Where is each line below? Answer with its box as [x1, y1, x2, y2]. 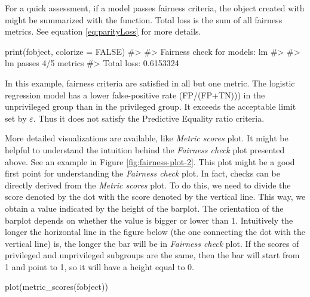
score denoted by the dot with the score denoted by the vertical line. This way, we [5, 190, 306, 203]
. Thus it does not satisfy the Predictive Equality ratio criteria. [33, 112, 265, 124]
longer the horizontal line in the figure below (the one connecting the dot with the [5, 225, 305, 238]
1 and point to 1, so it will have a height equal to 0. [5, 260, 195, 273]
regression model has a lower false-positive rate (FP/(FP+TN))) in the [5, 88, 265, 101]
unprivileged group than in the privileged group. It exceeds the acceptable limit [5, 100, 296, 113]
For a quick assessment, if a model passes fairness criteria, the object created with [5, 2, 305, 14]
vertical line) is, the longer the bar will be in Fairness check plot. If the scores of [5, 237, 299, 249]
